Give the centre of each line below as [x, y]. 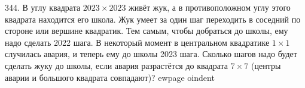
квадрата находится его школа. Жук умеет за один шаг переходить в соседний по [153, 19]
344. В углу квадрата [43, 7]
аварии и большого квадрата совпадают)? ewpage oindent [110, 77]
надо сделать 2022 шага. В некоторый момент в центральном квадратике [137, 42]
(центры [266, 65]
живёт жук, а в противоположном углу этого [210, 7]
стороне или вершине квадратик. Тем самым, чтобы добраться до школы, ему [147, 31]
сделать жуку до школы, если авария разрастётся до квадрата [117, 65]
